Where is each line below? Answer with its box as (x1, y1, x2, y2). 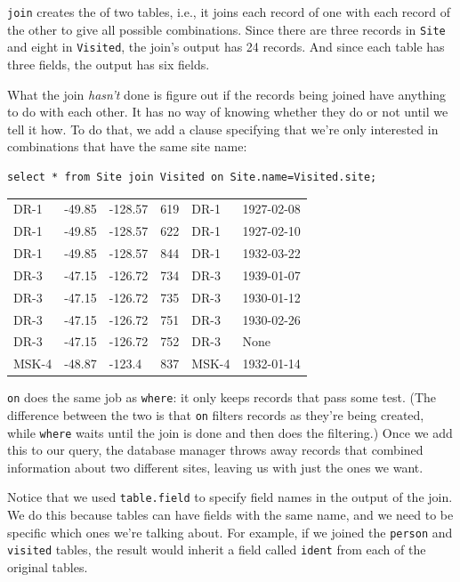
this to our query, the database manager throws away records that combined (7, 441, 424, 459)
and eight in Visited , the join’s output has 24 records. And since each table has (7, 37, 445, 56)
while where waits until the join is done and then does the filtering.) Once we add (7, 423, 453, 441)
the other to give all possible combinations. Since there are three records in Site (7, 20, 446, 38)
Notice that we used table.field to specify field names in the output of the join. (7, 488, 453, 506)
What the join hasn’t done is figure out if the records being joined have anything (7, 85, 447, 103)
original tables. (7, 558, 88, 576)
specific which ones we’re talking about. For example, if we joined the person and (7, 522, 453, 541)
